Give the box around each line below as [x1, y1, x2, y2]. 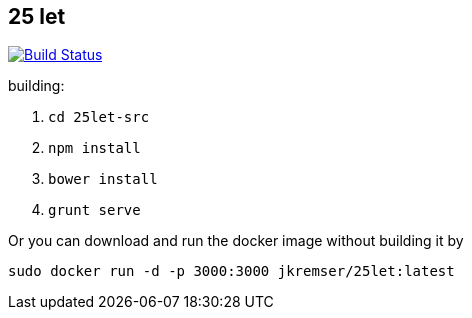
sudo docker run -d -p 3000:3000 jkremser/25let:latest [8, 263, 455, 280]
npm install [48, 140, 141, 157]
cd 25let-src [48, 109, 150, 126]
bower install [48, 171, 158, 188]
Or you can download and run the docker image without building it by [8, 232, 464, 250]
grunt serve [48, 202, 141, 219]
